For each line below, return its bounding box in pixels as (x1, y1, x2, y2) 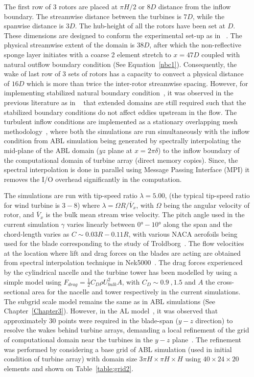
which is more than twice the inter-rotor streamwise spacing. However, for (26, 78, 248, 88)
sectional (4, 287, 30, 297)
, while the (192, 11, 225, 21)
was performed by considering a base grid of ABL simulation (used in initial (4, 344, 232, 354)
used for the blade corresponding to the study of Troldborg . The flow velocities (4, 238, 244, 248)
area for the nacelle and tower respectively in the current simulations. (32, 287, 241, 297)
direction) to (195, 315, 233, 325)
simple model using (4, 276, 62, 287)
